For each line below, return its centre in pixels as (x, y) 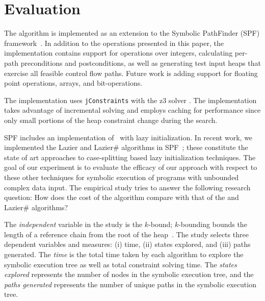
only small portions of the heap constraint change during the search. (111, 120)
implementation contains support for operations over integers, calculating (118, 53)
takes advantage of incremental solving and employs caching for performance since (132, 110)
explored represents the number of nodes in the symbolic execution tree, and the (129, 274)
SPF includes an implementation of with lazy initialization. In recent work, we (128, 137)
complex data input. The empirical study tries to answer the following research (127, 187)
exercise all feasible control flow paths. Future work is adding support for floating (131, 73)
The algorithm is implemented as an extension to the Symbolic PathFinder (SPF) (132, 33)
